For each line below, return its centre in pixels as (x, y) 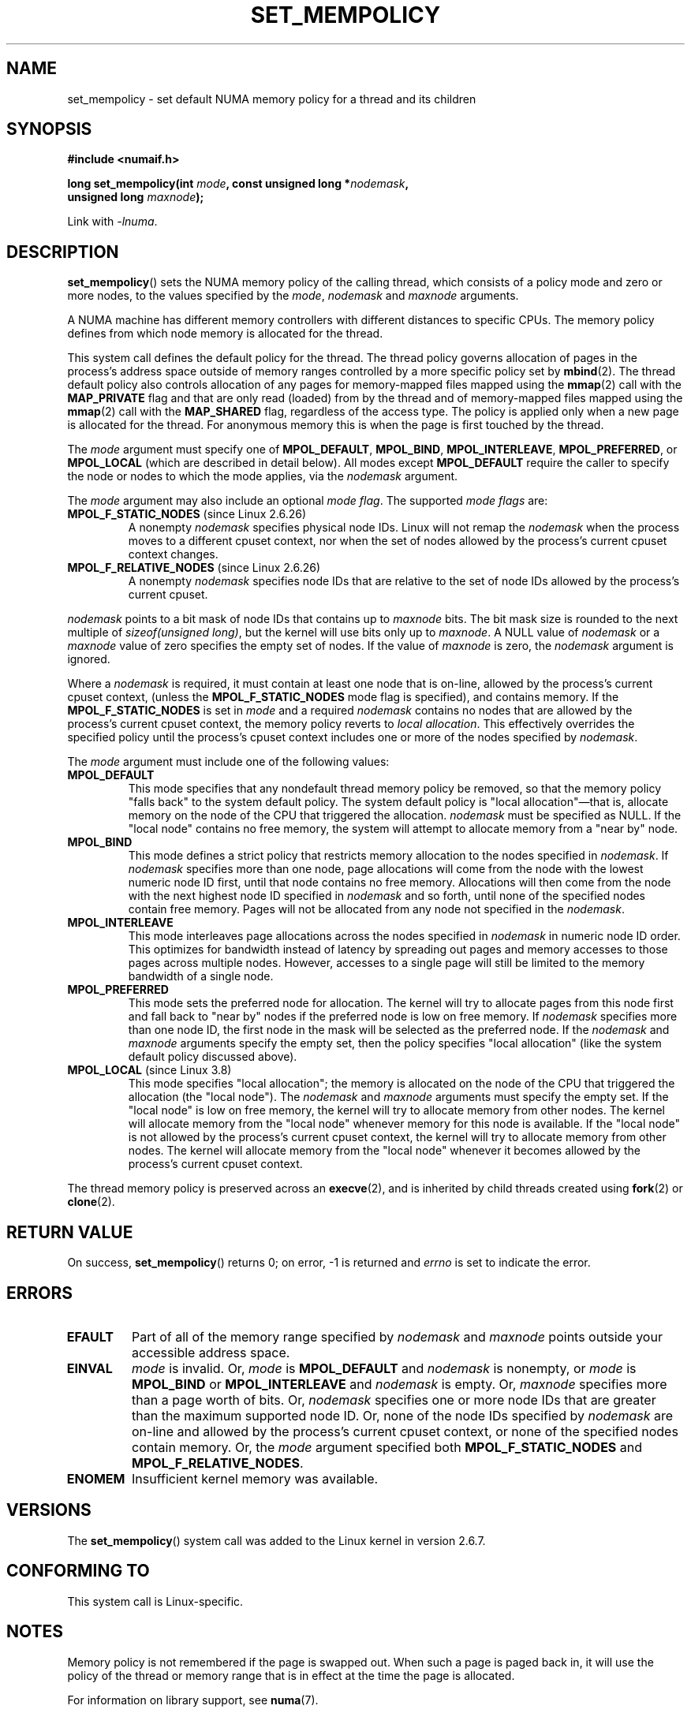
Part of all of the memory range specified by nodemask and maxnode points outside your (397, 1336)
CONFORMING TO (78, 1571)
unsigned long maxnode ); (136, 197)
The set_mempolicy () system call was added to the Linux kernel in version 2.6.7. (276, 1540)
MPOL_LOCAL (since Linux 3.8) (149, 1070)
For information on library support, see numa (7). (193, 1700)
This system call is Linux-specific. (155, 1601)
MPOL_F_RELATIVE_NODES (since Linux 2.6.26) (194, 568)
